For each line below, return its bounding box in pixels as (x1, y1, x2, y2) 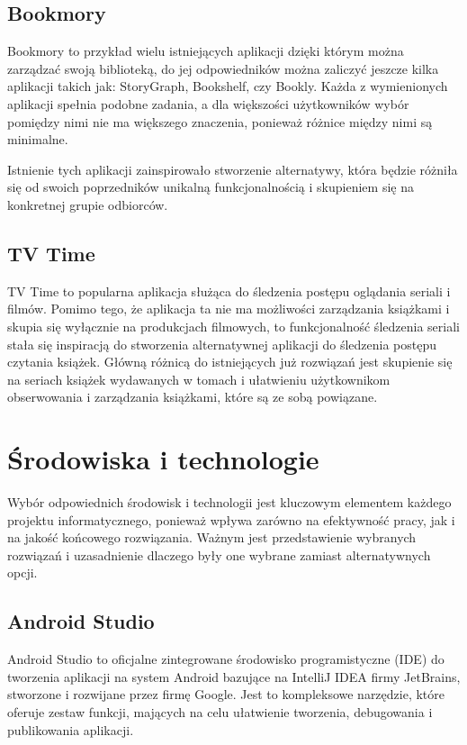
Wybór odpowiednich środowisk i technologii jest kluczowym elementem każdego (7, 493, 452, 512)
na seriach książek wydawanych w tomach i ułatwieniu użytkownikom (7, 369, 391, 388)
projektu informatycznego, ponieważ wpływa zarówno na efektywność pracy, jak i (7, 510, 455, 529)
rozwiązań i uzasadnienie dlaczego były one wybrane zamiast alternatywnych (7, 545, 431, 564)
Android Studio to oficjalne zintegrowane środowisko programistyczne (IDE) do (7, 650, 445, 668)
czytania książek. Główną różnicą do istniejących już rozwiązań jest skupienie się (7, 352, 453, 371)
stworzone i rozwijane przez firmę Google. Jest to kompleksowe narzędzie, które (7, 685, 445, 704)
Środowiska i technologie (7, 441, 319, 477)
